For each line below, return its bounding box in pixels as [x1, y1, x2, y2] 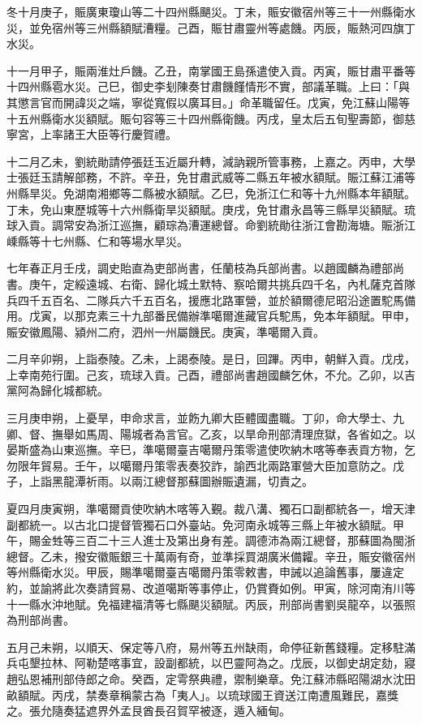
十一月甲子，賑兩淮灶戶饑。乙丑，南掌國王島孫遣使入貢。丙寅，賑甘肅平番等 [6, 62, 416, 79]
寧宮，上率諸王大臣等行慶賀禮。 [6, 126, 177, 143]
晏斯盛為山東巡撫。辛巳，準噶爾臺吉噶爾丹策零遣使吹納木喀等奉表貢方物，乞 [6, 441, 416, 458]
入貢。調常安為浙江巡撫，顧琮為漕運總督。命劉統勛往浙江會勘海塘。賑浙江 [17, 216, 416, 233]
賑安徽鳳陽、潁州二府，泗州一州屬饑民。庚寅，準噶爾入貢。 [6, 323, 325, 340]
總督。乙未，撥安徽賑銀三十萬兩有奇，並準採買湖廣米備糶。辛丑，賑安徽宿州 [6, 547, 416, 564]
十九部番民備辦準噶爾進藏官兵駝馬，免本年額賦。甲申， [119, 307, 416, 324]
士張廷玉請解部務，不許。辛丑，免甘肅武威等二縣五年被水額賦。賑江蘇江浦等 [6, 169, 416, 186]
